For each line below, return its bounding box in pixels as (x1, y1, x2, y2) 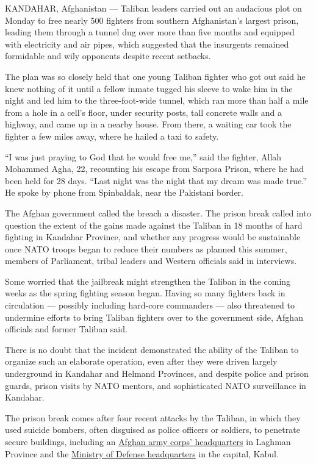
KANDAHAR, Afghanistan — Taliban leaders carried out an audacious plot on (5, 2, 302, 14)
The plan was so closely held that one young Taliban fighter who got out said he (5, 70, 306, 82)
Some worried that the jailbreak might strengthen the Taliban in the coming (5, 274, 291, 287)
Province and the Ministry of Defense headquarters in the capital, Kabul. (5, 447, 279, 460)
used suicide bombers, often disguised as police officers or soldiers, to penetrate (5, 423, 300, 436)
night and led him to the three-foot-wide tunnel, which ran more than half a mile (5, 94, 309, 107)
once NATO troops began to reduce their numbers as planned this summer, (5, 242, 287, 255)
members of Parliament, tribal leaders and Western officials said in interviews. (5, 254, 297, 267)
